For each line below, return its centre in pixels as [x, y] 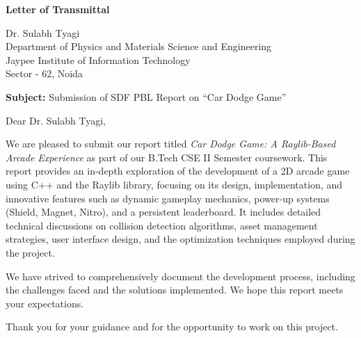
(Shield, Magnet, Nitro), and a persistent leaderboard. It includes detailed [163, 212]
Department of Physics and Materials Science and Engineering [139, 46]
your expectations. [45, 303]
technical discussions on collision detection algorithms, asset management [162, 225]
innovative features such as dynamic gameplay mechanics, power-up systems [168, 198]
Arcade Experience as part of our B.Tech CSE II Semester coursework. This [167, 157]
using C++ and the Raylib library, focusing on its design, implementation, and [174, 184]
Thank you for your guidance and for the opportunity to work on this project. [172, 327]
